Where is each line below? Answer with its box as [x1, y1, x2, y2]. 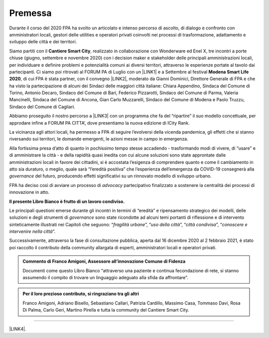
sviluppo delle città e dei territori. [9, 39, 77, 45]
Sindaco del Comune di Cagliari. [9, 104, 76, 110]
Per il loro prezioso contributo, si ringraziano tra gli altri [22, 291, 139, 297]
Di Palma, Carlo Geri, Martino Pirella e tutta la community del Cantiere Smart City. [22, 307, 189, 313]
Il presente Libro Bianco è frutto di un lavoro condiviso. [9, 198, 125, 204]
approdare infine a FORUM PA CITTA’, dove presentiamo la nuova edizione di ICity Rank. [9, 120, 190, 126]
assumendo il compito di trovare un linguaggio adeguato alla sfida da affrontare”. [22, 275, 189, 281]
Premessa [9, 7, 52, 18]
